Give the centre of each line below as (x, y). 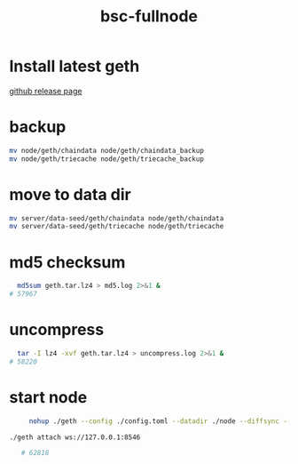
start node (48, 397)
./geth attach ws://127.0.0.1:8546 (75, 437)
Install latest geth (74, 66)
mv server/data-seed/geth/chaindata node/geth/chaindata (117, 218)
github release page (46, 91)
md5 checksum (67, 262)
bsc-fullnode (149, 16)
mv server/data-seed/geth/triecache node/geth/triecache (117, 227)
